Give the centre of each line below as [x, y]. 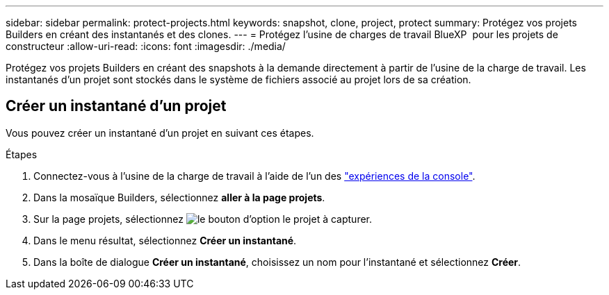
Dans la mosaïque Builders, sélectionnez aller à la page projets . [179, 197]
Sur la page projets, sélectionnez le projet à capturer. [203, 219]
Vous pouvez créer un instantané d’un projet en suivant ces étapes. [160, 133]
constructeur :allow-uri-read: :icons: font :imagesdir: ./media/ [146, 46]
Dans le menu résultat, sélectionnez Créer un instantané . [165, 240]
